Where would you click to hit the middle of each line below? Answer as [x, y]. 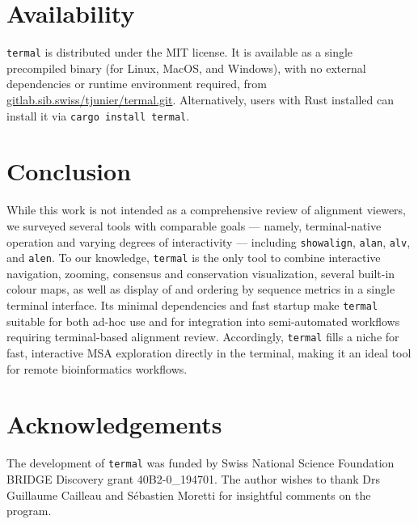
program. [29, 511]
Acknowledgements [114, 424]
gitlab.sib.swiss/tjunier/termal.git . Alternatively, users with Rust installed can [200, 99]
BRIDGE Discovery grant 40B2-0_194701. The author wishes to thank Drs [193, 478]
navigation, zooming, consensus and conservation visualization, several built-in [201, 273]
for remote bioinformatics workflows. [97, 368]
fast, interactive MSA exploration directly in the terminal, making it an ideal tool [209, 352]
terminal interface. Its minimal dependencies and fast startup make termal [192, 305]
